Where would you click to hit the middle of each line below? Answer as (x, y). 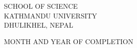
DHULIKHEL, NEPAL (39, 25)
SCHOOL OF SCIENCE (41, 6)
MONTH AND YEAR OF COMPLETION (69, 41)
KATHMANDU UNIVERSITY (51, 15)
